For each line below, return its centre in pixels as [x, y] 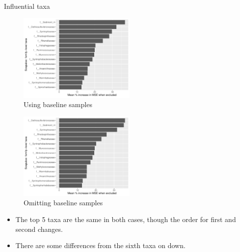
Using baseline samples [58, 104]
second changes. [39, 229]
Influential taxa [27, 6]
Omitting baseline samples [63, 203]
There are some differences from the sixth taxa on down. [100, 245]
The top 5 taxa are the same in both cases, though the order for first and [126, 219]
